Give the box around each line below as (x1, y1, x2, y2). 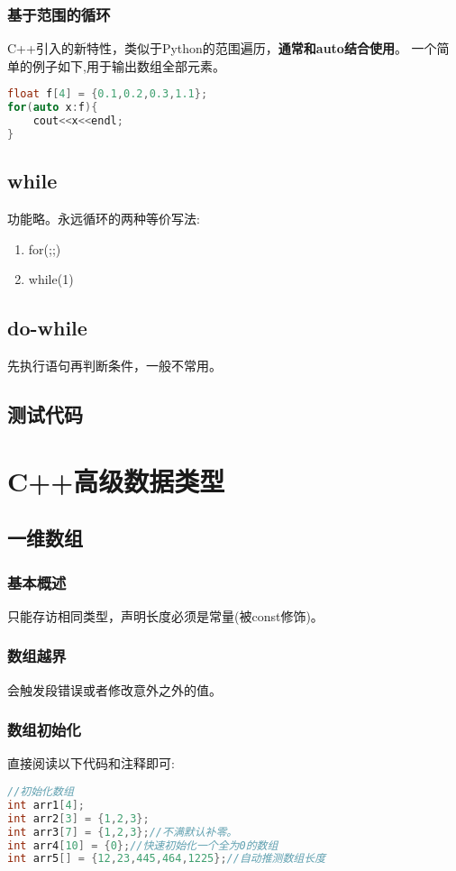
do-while (7, 314, 87, 342)
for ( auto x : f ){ (7, 101, 98, 115)
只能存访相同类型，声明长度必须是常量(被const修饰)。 (7, 606, 324, 625)
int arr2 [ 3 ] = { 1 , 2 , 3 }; (7, 811, 150, 825)
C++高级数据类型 (7, 462, 225, 499)
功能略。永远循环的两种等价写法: (7, 209, 200, 228)
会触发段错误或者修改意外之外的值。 (7, 680, 222, 699)
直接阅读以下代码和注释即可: (7, 754, 175, 773)
